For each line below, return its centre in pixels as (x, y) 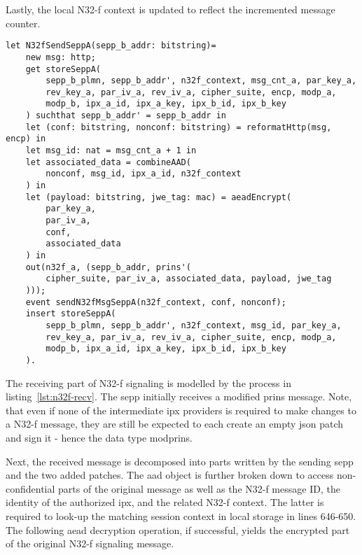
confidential (30, 488)
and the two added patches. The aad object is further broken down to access (170, 475)
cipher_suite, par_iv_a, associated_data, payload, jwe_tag (189, 279)
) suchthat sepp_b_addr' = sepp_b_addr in (126, 116)
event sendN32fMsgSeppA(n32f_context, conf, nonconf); (156, 302)
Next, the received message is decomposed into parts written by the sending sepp (180, 461)
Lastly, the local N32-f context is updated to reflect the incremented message (170, 9)
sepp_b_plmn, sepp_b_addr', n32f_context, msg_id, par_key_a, (194, 325)
